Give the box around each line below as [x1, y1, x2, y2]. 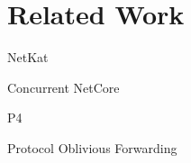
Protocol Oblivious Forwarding [7, 138, 177, 157]
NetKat [7, 48, 49, 67]
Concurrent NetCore [7, 77, 120, 96]
